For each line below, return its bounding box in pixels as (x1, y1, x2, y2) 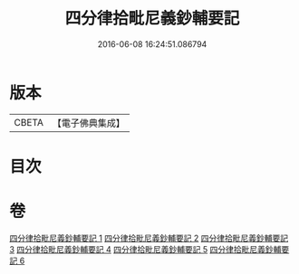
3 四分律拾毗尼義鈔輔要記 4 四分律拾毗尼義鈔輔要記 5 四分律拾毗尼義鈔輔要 (9, 243, 290, 254)
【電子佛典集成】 (52, 117, 125, 129)
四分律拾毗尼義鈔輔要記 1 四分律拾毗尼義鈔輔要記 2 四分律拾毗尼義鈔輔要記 (9, 232, 288, 243)
